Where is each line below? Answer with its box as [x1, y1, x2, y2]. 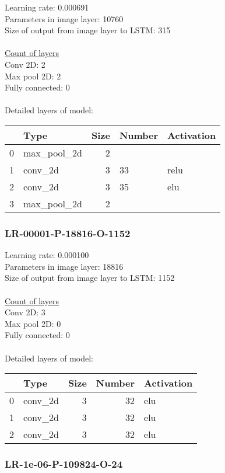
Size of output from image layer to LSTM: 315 [5, 24, 171, 36]
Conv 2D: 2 [5, 58, 45, 70]
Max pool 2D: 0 [5, 317, 61, 329]
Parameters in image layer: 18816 [5, 260, 124, 272]
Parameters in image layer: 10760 [5, 12, 124, 25]
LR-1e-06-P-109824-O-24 [5, 457, 123, 471]
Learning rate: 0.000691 [5, 1, 89, 13]
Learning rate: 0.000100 [5, 249, 89, 261]
